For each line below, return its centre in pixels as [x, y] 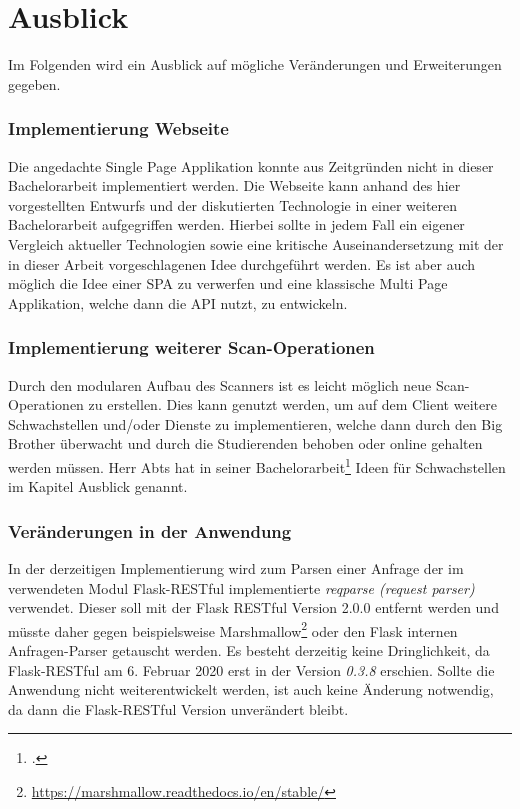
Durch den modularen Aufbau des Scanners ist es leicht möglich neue [220, 384]
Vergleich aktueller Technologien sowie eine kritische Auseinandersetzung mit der [256, 243]
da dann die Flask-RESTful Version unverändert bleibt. [178, 708]
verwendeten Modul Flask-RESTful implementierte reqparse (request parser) [241, 587]
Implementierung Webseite [118, 128]
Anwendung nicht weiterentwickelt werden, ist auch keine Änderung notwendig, [251, 689]
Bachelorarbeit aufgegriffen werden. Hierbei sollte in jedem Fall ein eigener [236, 224]
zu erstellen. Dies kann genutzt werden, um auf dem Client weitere [292, 404]
